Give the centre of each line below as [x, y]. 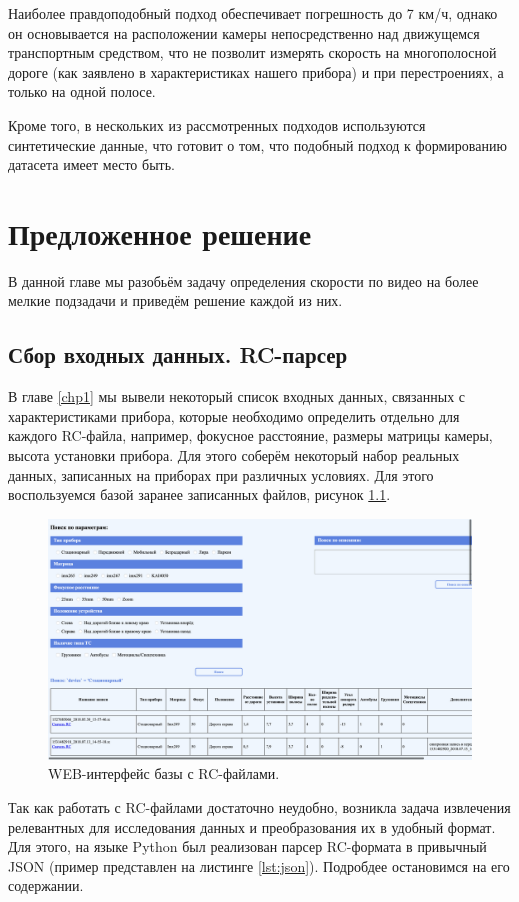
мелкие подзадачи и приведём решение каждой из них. [175, 300]
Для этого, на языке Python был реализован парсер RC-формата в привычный [247, 846]
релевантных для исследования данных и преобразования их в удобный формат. [252, 826]
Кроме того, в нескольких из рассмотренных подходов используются [217, 124]
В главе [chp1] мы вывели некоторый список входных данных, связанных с [237, 396]
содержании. [46, 885]
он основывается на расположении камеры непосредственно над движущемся [244, 32]
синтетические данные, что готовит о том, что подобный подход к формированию [257, 144]
